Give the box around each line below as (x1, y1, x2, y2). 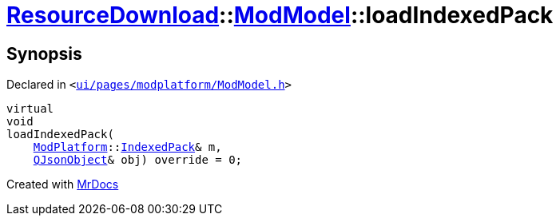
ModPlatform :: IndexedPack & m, (33, 141, 222, 154)
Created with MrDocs (6, 177, 119, 192)
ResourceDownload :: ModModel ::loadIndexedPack (6, 2, 554, 29)
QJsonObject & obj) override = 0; (33, 153, 243, 167)
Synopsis (6, 43, 82, 64)
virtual (6, 102, 54, 116)
